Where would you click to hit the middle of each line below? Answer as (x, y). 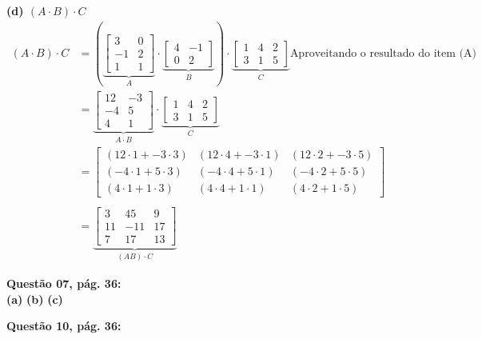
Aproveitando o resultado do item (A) (383, 53)
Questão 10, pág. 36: (64, 326)
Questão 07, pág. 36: (64, 283)
